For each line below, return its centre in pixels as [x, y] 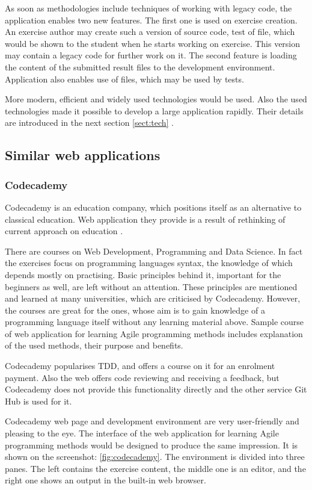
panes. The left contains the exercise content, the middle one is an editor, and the [155, 468]
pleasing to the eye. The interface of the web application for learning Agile [142, 433]
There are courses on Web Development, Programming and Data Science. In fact [154, 251]
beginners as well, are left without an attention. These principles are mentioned [151, 286]
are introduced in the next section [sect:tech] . [90, 123]
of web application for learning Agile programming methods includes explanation [154, 333]
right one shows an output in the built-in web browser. [106, 480]
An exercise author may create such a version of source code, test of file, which [150, 32]
